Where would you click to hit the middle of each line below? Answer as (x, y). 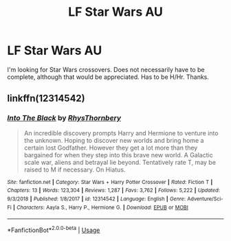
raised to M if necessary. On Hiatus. (75, 170)
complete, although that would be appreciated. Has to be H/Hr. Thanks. (108, 77)
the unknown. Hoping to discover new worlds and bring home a (114, 140)
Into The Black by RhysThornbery (64, 118)
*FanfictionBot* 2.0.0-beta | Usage (54, 229)
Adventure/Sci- (205, 199)
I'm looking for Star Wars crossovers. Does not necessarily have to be (106, 69)
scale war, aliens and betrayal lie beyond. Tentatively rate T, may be (120, 162)
